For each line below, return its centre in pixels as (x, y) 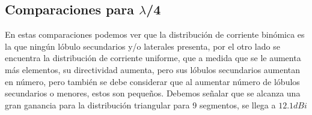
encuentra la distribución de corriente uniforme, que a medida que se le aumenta (153, 58)
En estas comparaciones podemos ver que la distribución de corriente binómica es (155, 34)
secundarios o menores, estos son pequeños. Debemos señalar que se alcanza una (153, 93)
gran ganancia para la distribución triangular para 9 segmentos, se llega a (140, 105)
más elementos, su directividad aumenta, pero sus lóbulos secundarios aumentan (153, 69)
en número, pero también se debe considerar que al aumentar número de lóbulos (152, 81)
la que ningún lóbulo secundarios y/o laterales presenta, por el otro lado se (142, 46)
